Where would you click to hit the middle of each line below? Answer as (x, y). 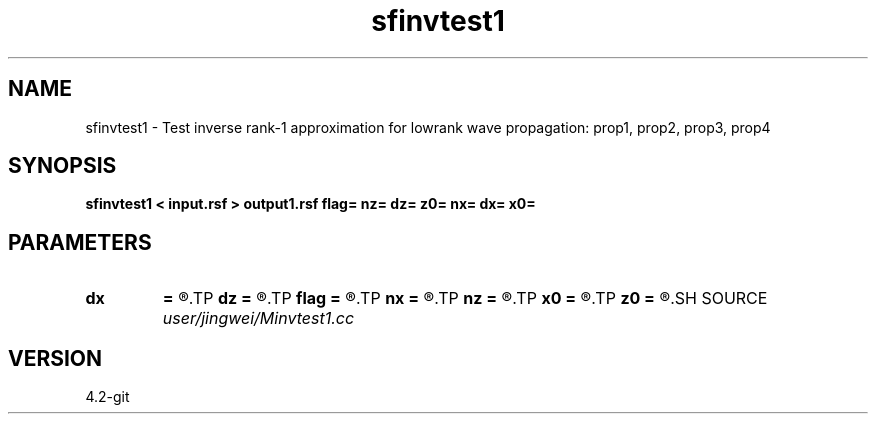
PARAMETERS (80, 242)
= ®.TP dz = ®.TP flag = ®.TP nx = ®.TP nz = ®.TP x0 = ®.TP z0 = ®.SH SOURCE (465, 298)
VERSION (55, 358)
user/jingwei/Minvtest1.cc (258, 318)
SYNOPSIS (62, 166)
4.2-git (107, 397)
